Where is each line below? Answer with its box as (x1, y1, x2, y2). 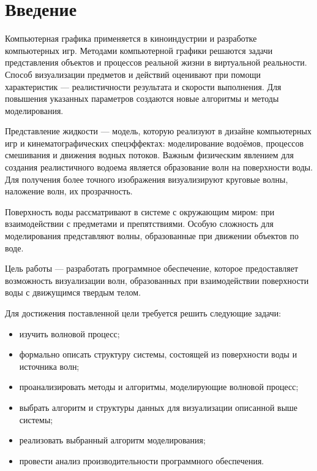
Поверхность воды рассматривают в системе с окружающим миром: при (5, 205, 275, 218)
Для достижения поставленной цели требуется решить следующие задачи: (5, 307, 282, 319)
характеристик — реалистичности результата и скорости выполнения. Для (5, 80, 282, 93)
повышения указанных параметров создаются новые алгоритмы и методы (5, 92, 279, 105)
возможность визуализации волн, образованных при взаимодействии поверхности (5, 274, 309, 286)
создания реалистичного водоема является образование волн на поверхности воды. (5, 161, 313, 174)
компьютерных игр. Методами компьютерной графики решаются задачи (5, 44, 273, 56)
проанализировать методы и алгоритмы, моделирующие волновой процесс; (19, 380, 299, 393)
